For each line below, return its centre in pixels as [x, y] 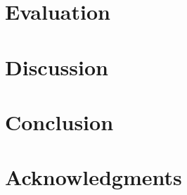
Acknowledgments [93, 177]
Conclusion [59, 121]
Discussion [57, 67]
